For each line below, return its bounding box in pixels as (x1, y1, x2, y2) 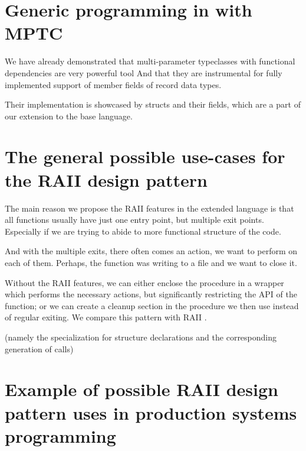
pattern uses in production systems (5, 400, 297, 424)
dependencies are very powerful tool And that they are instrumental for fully (5, 66, 282, 79)
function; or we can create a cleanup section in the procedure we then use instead (5, 299, 299, 312)
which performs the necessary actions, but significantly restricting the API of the (5, 288, 297, 300)
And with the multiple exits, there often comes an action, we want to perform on (5, 245, 298, 257)
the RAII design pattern (5, 167, 208, 192)
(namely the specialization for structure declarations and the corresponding (5, 330, 277, 343)
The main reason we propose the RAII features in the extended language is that (5, 202, 294, 214)
